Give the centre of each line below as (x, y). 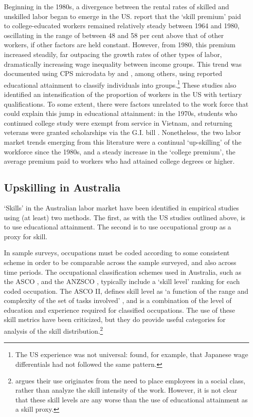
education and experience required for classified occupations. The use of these (119, 310)
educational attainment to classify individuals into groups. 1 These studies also (120, 84)
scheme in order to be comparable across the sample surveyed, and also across (120, 262)
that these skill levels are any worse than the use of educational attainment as (132, 399)
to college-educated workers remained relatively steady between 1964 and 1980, (122, 26)
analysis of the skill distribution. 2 (54, 330)
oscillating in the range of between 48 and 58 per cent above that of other (114, 35)
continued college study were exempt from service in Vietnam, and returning (118, 123)
